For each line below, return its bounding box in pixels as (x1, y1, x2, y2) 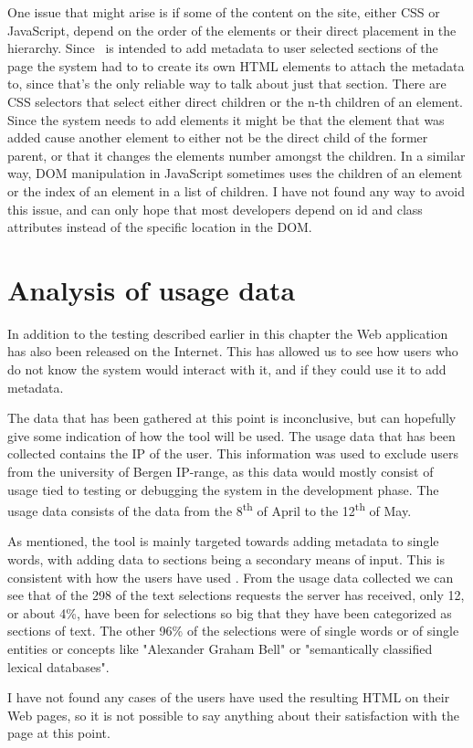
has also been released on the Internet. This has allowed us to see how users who (7, 342, 458, 361)
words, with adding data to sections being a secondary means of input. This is (7, 550, 445, 569)
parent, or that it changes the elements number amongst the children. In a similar (7, 145, 466, 164)
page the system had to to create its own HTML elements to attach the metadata (7, 56, 465, 75)
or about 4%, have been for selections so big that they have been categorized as (7, 603, 452, 622)
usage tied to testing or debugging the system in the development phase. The (7, 479, 439, 499)
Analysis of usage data (7, 270, 296, 308)
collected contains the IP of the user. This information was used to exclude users (7, 444, 458, 463)
